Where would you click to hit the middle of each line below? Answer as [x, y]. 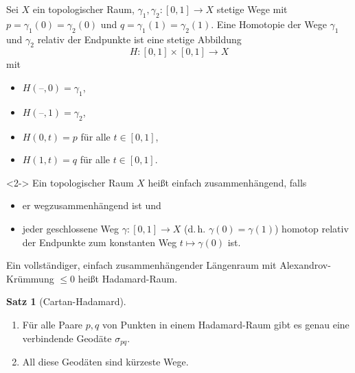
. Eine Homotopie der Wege [269, 24]
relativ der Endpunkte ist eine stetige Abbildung [139, 39]
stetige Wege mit [252, 9]
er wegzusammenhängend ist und [92, 205]
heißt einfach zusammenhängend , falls [227, 182]
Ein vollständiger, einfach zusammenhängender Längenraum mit [141, 265]
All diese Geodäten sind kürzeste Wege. [105, 361]
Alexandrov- [305, 265]
